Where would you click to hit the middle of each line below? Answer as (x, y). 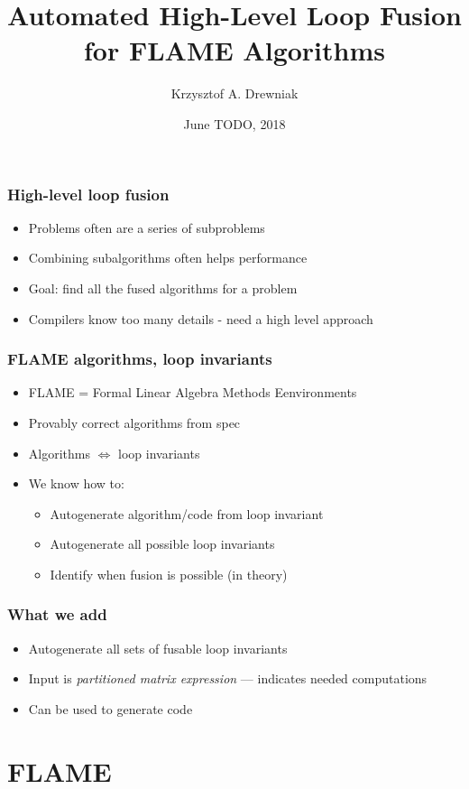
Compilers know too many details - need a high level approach (201, 318)
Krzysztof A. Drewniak (234, 93)
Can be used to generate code (110, 708)
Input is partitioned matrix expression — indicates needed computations (228, 678)
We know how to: (76, 483)
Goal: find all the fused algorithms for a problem (163, 288)
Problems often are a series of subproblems (147, 227)
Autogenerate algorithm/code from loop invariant (187, 513)
